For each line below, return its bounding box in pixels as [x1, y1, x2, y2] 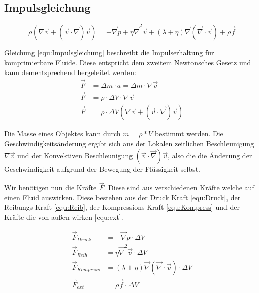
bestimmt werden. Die [154, 128, 223, 139]
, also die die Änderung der [168, 150, 252, 161]
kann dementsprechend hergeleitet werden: [4, 67, 136, 78]
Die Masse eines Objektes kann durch [4, 128, 121, 139]
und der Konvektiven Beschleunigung [17, 150, 133, 161]
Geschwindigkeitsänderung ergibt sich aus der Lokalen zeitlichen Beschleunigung [4, 138, 254, 149]
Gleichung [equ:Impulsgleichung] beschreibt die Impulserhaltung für [4, 47, 214, 57]
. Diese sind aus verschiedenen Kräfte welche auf [104, 182, 254, 193]
